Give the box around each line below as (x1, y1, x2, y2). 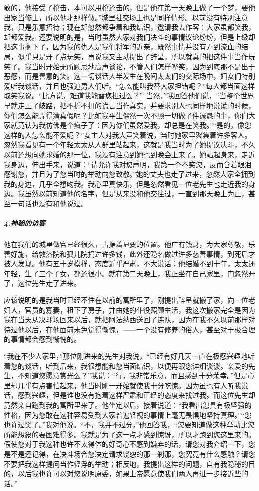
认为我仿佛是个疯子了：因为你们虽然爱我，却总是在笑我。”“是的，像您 (24, 120, 252, 130)
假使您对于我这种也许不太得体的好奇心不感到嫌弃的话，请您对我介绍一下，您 (4, 439, 255, 449)
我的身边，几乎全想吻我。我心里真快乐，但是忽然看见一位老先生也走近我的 (4, 178, 248, 189)
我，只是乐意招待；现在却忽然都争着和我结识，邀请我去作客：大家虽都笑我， (4, 22, 255, 32)
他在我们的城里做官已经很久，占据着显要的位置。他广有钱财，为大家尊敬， (4, 239, 248, 249)
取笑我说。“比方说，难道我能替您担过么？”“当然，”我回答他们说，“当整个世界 (4, 90, 255, 101)
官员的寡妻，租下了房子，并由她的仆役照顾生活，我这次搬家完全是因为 (24, 304, 255, 315)
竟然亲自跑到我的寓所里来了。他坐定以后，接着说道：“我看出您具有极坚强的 (4, 399, 252, 410)
